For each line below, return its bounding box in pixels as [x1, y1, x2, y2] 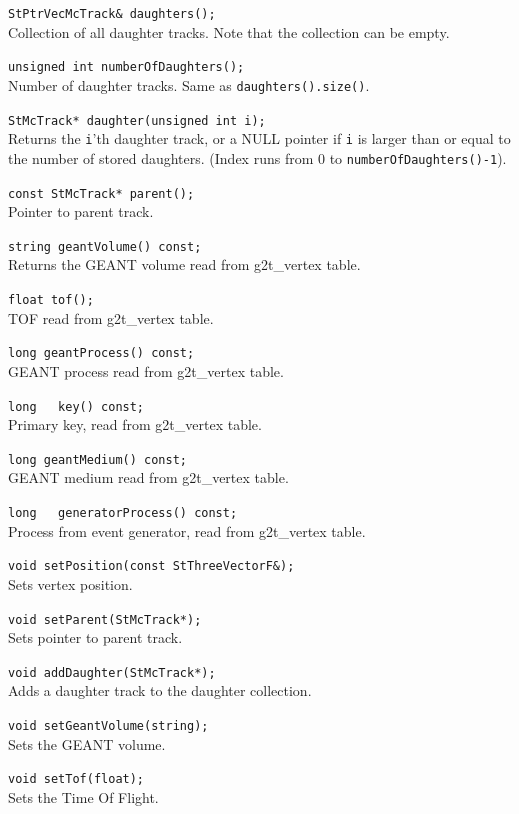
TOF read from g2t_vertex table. [8, 307, 214, 328]
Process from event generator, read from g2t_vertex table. [8, 520, 366, 541]
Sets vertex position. [8, 573, 133, 594]
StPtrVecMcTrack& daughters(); [8, 7, 216, 21]
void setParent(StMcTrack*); [8, 612, 202, 627]
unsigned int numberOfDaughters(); [8, 60, 245, 75]
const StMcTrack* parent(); [8, 186, 195, 201]
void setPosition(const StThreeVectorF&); [8, 559, 295, 574]
